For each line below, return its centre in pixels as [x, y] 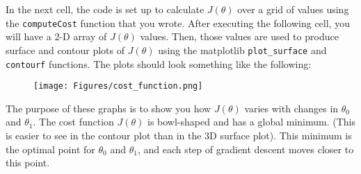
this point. [28, 163]
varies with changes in [291, 108]
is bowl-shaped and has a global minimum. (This [251, 122]
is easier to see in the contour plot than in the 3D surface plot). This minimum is [179, 135]
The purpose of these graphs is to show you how [109, 108]
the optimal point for [50, 149]
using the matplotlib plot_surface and [242, 50]
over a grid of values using [293, 9]
